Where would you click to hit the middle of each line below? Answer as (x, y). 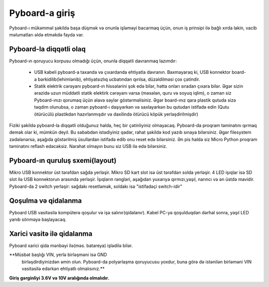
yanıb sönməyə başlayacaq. (38, 220)
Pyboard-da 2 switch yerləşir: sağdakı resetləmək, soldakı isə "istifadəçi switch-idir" (96, 186)
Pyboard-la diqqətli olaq (47, 49)
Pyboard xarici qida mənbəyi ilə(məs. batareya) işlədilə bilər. (71, 246)
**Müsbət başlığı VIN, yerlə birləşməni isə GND (58, 255)
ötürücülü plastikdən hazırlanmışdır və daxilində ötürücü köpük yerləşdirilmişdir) (116, 114)
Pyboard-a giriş (42, 13)
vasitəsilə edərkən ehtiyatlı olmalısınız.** (63, 269)
